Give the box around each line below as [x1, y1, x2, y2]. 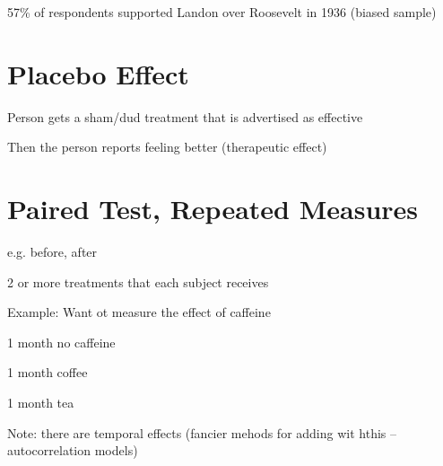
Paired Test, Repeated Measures [7, 190, 419, 227]
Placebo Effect [7, 55, 189, 92]
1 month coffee [7, 363, 88, 382]
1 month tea [7, 393, 74, 411]
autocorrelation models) [7, 441, 138, 460]
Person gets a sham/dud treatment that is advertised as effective [7, 107, 363, 126]
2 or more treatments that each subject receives [7, 272, 269, 291]
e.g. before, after [7, 242, 98, 261]
